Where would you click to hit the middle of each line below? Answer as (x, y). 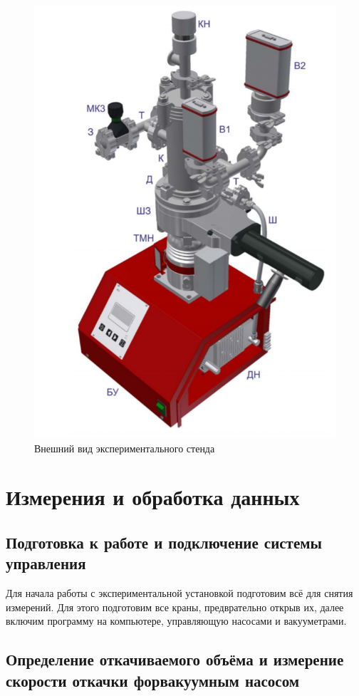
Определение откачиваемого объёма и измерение (175, 659)
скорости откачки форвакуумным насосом (153, 680)
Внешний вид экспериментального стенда (125, 448)
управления (46, 563)
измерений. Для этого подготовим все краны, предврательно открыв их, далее (175, 607)
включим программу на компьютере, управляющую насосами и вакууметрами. (176, 621)
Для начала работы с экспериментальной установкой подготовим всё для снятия (179, 593)
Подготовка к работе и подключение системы (164, 542)
